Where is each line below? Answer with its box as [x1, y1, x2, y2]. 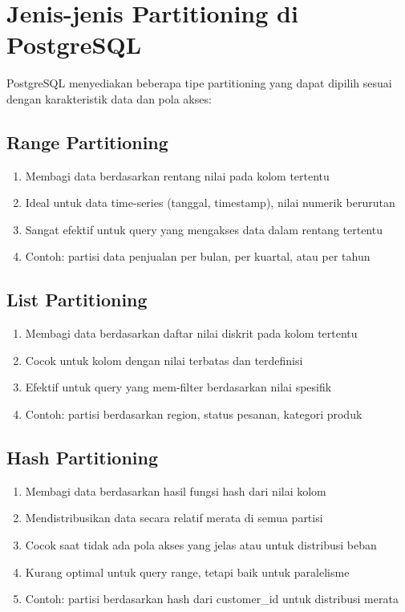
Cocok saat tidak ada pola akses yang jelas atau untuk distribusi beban [25, 537, 377, 553]
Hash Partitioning [6, 445, 159, 470]
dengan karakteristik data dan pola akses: [6, 90, 212, 107]
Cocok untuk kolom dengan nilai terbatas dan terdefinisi [25, 351, 303, 368]
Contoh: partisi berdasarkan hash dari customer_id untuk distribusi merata [25, 590, 399, 607]
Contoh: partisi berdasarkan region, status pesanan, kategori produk [25, 406, 362, 423]
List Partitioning [6, 287, 148, 312]
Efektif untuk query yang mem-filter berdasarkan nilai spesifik [25, 379, 332, 395]
